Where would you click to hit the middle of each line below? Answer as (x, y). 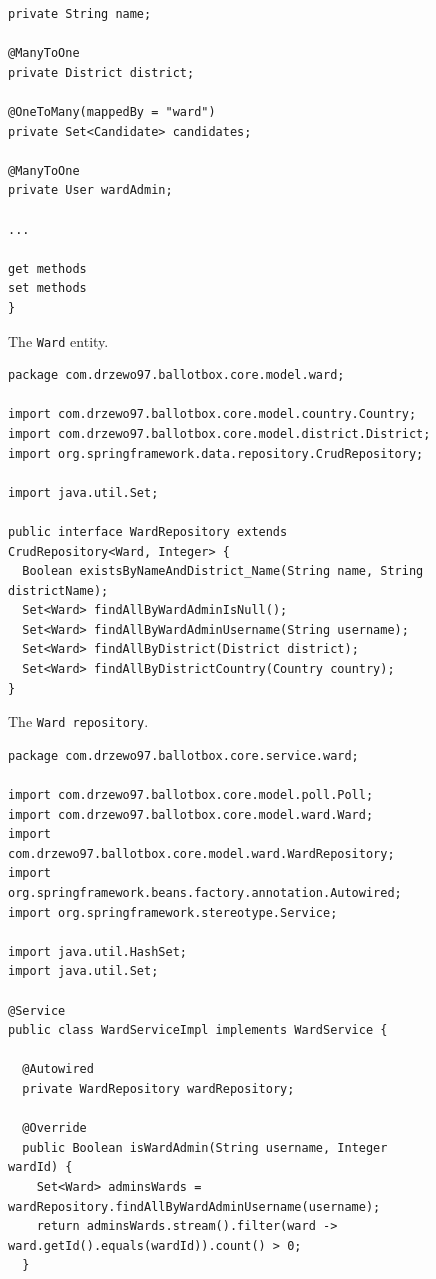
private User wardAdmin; (90, 190)
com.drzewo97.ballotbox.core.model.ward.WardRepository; (201, 853)
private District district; (101, 72)
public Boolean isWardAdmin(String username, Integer (205, 1147)
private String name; (80, 14)
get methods (47, 268)
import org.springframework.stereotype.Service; (173, 912)
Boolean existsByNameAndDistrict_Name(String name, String (223, 571)
